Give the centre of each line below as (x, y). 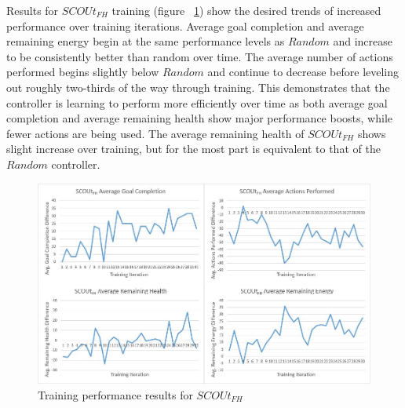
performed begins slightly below (83, 72)
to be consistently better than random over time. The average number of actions (200, 56)
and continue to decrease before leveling (303, 72)
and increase (363, 41)
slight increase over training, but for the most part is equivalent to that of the (193, 149)
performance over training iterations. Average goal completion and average (185, 25)
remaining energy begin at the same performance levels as (146, 41)
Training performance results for (115, 394)
